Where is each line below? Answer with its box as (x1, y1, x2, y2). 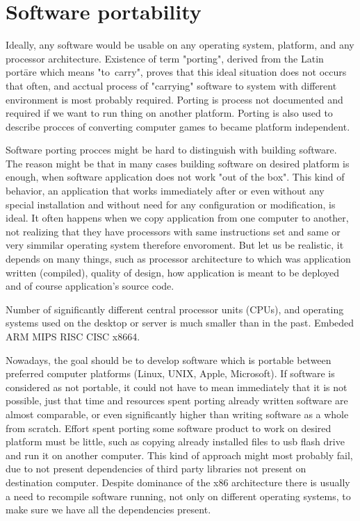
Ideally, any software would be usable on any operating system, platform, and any (6, 38, 354, 52)
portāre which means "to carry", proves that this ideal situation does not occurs (6, 65, 347, 79)
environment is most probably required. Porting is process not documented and (6, 92, 343, 106)
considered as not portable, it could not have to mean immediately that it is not (6, 379, 347, 394)
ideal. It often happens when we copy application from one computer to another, (6, 210, 349, 225)
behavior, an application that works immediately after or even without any (6, 183, 325, 198)
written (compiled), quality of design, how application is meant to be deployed (6, 265, 340, 279)
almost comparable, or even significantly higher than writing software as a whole (6, 406, 349, 421)
